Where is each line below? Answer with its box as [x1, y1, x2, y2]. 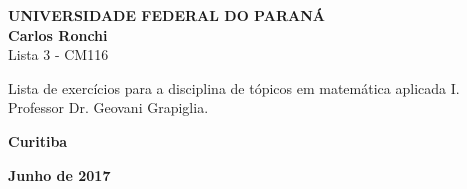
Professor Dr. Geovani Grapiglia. [8, 97, 209, 118]
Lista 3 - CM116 [8, 44, 109, 65]
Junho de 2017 [8, 164, 111, 185]
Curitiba [8, 130, 68, 151]
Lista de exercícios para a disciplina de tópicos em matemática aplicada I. [8, 77, 460, 98]
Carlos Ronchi [8, 24, 108, 45]
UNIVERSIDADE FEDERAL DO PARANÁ [8, 5, 325, 25]
